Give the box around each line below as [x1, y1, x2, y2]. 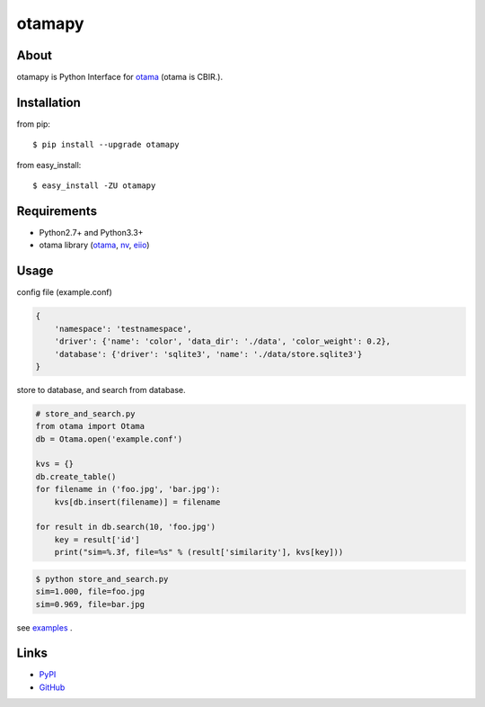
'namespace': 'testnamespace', [54, 324, 192, 334]
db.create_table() [35, 471, 117, 481]
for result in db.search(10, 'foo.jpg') [35, 522, 216, 532]
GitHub [39, 682, 66, 693]
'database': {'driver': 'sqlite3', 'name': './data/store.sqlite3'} [54, 349, 363, 359]
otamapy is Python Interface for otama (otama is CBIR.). [16, 72, 224, 83]
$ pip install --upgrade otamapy [32, 139, 180, 150]
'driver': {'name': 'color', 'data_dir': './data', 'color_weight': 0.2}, [54, 336, 391, 346]
